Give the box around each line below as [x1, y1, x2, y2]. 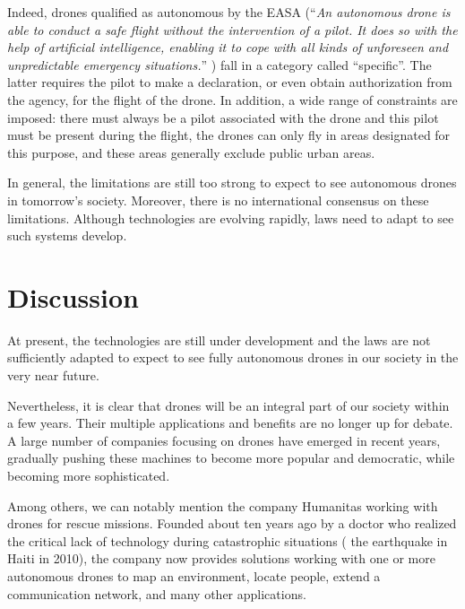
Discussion [7, 278, 139, 315]
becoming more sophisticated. [7, 466, 170, 484]
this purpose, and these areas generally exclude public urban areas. [7, 143, 375, 161]
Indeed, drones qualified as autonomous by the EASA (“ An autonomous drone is [7, 3, 451, 21]
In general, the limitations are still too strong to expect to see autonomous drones [7, 173, 457, 192]
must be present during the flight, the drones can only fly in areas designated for [7, 126, 451, 144]
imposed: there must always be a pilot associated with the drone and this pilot [7, 108, 439, 126]
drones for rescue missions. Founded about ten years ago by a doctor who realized [7, 514, 457, 533]
